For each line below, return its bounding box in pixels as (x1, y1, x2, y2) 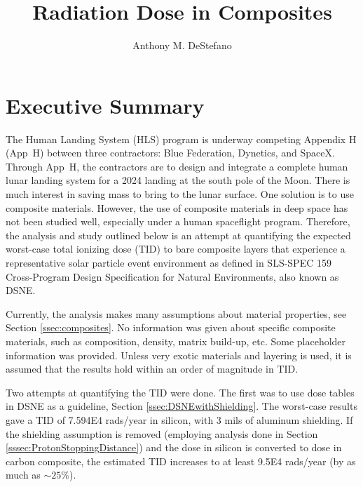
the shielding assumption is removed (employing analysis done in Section (6, 426, 318, 441)
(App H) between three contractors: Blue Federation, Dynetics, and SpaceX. (6, 145, 335, 160)
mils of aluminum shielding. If (224, 412, 353, 427)
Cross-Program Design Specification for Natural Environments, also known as (6, 269, 339, 283)
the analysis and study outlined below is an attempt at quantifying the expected (6, 227, 351, 242)
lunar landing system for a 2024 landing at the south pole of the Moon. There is (6, 173, 350, 187)
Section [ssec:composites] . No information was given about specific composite (6, 320, 336, 335)
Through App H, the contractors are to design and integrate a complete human (6, 159, 348, 173)
